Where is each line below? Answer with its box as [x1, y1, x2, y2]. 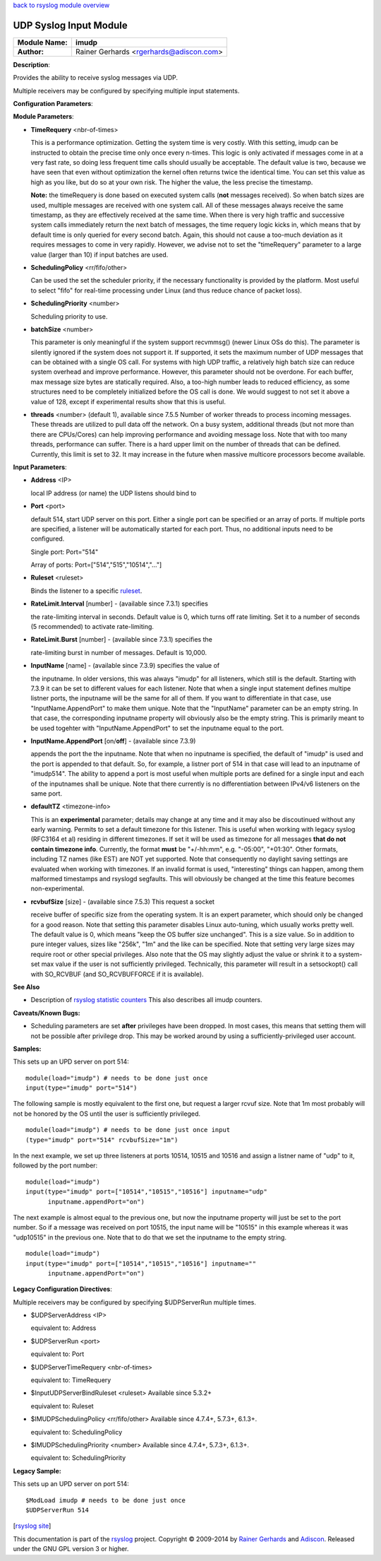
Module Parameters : [13, 112, 74, 121]
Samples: [13, 1044, 42, 1053]
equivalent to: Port [30, 1350, 85, 1358]
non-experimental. [30, 884, 85, 893]
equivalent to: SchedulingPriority [30, 1454, 126, 1462]
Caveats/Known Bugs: [13, 1008, 80, 1017]
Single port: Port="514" [30, 548, 99, 556]
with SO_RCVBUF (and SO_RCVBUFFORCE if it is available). [30, 970, 204, 978]
